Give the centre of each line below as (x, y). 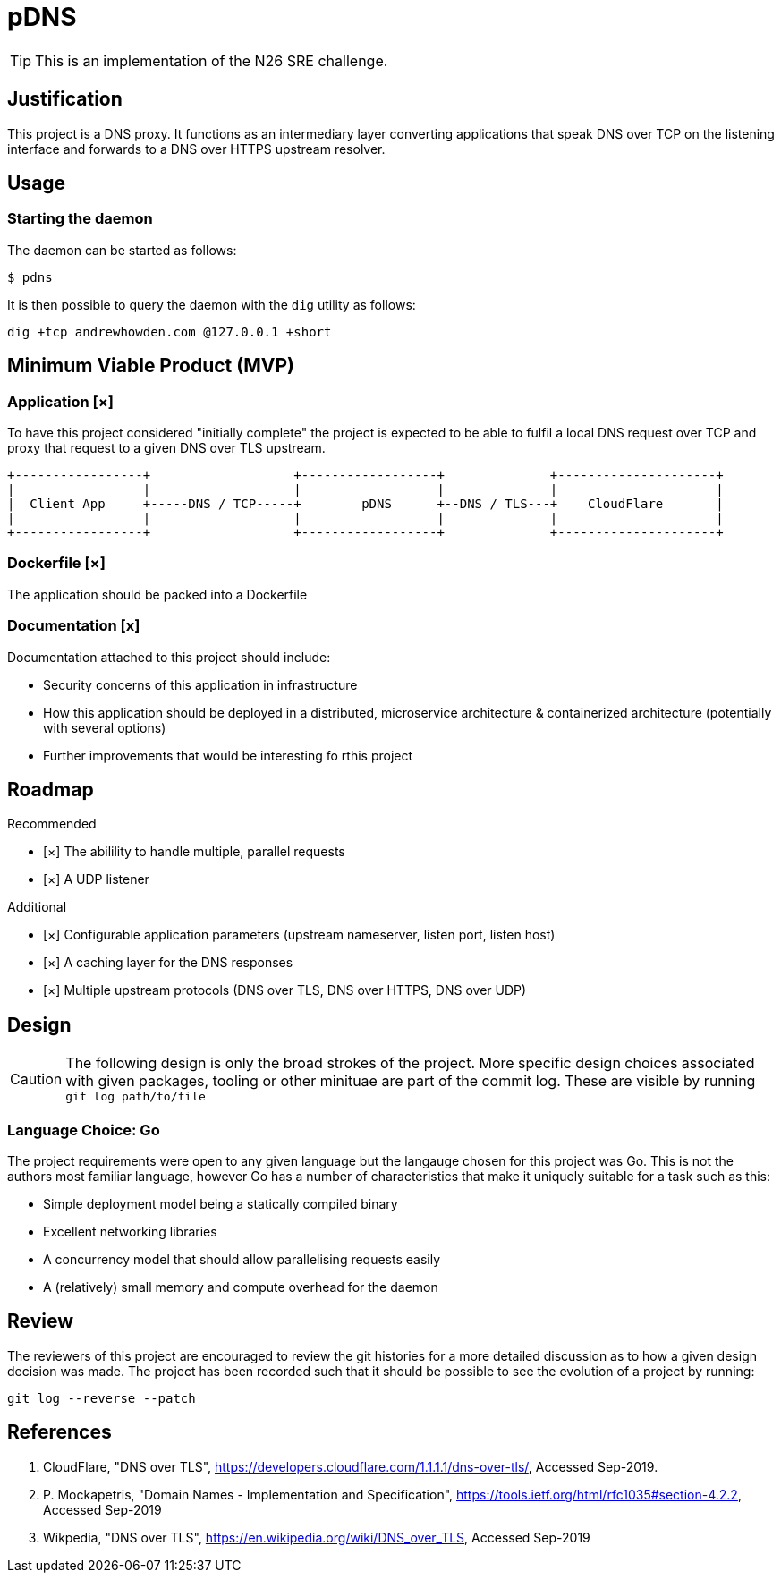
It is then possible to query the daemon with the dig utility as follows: (212, 304)
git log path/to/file (136, 1097)
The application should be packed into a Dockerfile (157, 594)
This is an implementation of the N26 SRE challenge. (212, 60)
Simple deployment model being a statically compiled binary (221, 1203)
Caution (36, 1079)
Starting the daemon (80, 219)
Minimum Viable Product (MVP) (151, 366)
